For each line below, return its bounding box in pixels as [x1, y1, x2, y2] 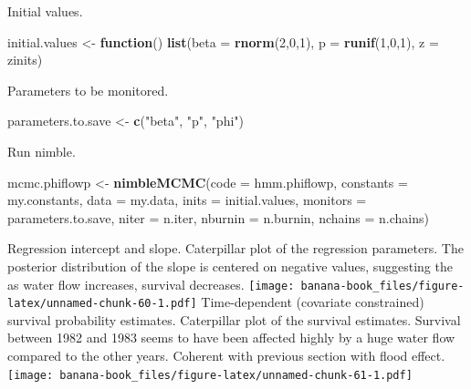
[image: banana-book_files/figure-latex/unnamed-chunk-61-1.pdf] [7, 368, 413, 382]
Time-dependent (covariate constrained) [201, 292, 424, 312]
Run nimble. [7, 141, 76, 160]
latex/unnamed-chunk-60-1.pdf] [7, 297, 197, 311]
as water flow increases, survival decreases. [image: [7, 274, 295, 293]
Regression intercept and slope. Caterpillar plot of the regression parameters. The [7, 239, 464, 258]
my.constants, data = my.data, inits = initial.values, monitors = [7, 190, 367, 210]
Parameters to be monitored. [7, 80, 169, 99]
